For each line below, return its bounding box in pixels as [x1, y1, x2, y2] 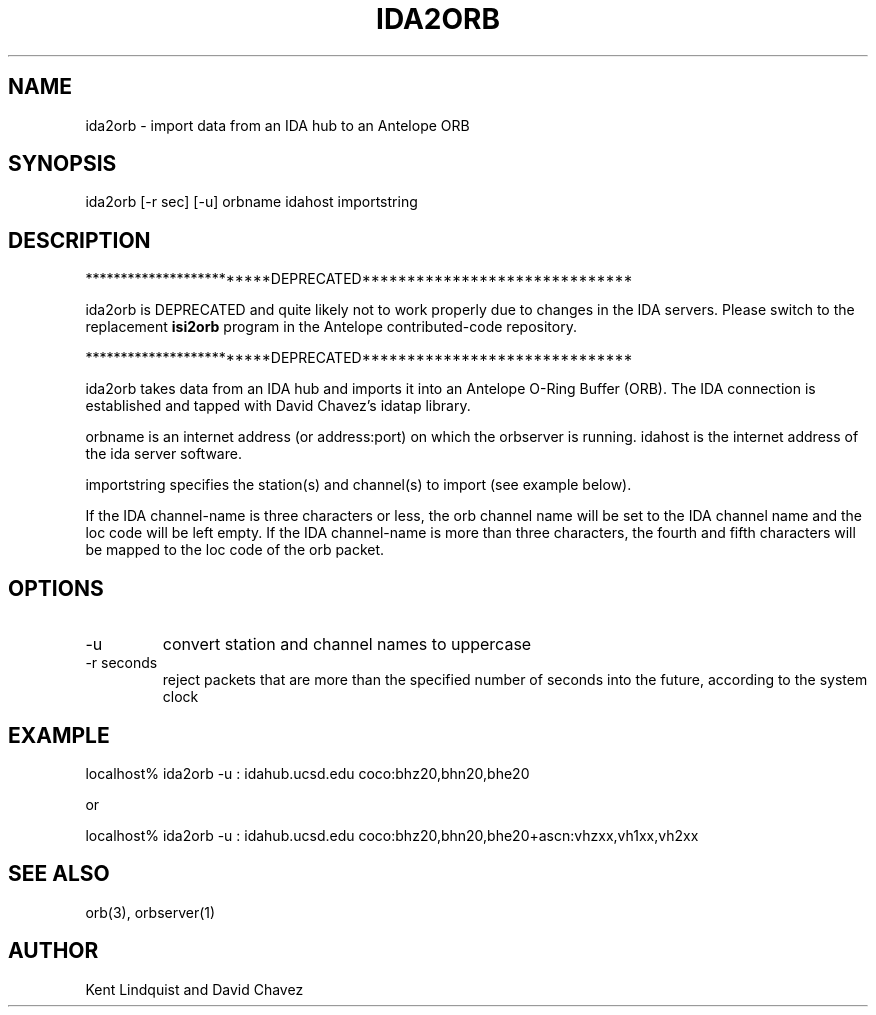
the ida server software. [85, 445, 242, 463]
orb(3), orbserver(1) [85, 903, 216, 921]
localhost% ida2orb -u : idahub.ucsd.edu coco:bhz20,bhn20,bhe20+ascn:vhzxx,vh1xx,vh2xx [85, 826, 699, 844]
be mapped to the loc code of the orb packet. [85, 541, 385, 559]
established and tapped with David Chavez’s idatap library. [85, 397, 471, 415]
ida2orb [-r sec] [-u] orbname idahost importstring [85, 193, 418, 211]
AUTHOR [8, 938, 99, 964]
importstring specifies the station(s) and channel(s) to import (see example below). [85, 476, 632, 494]
